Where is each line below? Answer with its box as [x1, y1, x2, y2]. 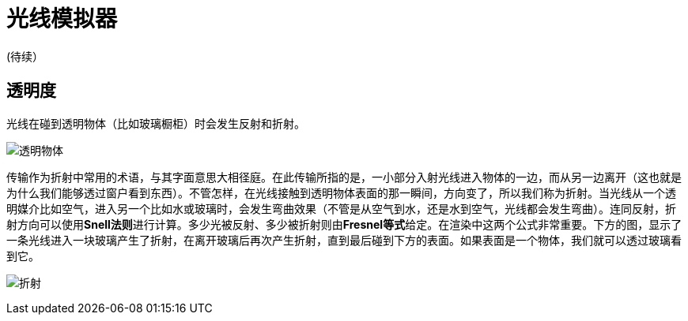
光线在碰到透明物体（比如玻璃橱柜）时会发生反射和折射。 [6, 116, 305, 130]
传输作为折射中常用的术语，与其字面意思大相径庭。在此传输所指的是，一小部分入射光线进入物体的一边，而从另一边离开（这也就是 [6, 170, 682, 184]
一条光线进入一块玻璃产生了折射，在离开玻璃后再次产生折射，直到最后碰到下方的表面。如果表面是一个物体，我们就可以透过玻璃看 [6, 233, 682, 247]
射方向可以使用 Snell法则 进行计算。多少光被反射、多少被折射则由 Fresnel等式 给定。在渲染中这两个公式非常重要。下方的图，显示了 [6, 217, 682, 231]
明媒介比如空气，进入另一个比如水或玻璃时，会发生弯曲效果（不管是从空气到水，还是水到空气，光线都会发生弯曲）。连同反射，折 [6, 201, 676, 215]
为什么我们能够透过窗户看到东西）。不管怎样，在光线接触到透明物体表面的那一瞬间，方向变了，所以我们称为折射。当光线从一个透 [6, 185, 676, 200]
